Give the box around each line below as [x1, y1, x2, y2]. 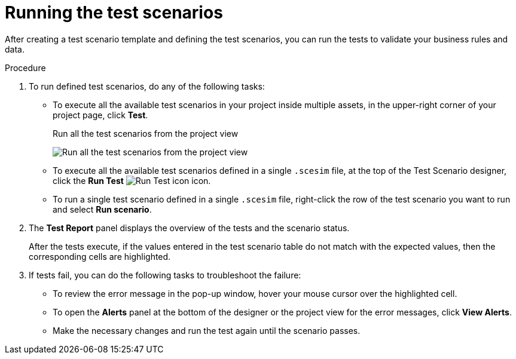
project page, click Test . [53, 109, 148, 120]
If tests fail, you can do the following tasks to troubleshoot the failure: [29, 269, 301, 280]
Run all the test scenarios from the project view [53, 128, 239, 139]
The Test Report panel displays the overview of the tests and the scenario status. [29, 222, 350, 233]
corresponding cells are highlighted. [29, 251, 171, 262]
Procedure [5, 62, 46, 73]
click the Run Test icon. [53, 175, 211, 186]
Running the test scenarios [5, 2, 223, 23]
